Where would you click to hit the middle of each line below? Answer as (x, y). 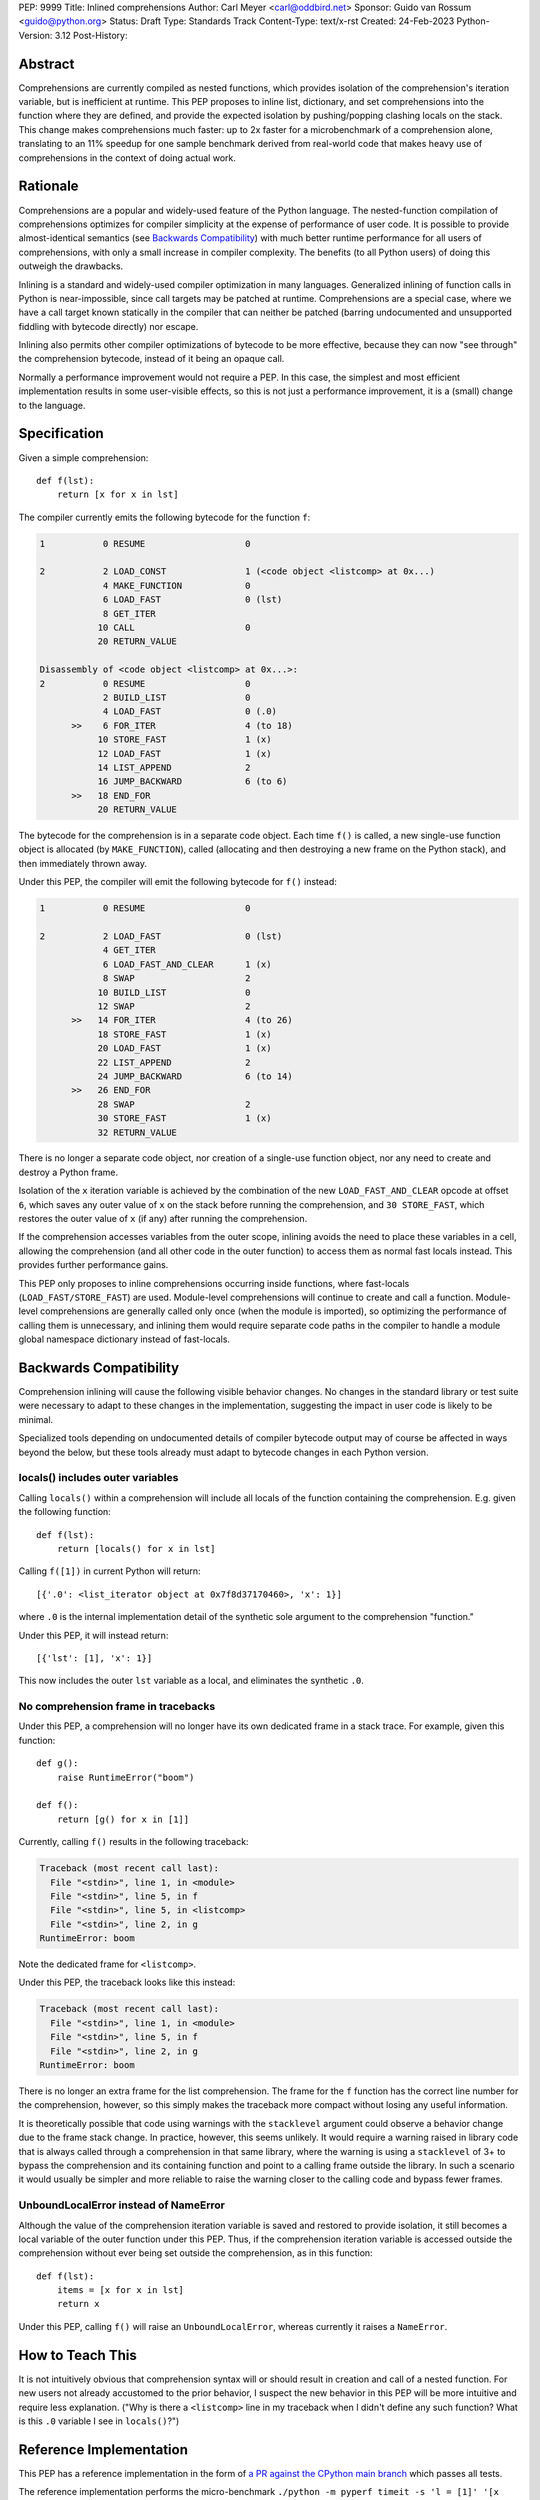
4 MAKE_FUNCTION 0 (176, 585)
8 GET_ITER (129, 613)
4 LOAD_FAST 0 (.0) (189, 711)
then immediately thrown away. (82, 863)
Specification (61, 433)
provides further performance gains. (93, 1265)
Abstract (46, 63)
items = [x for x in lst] (120, 2290)
